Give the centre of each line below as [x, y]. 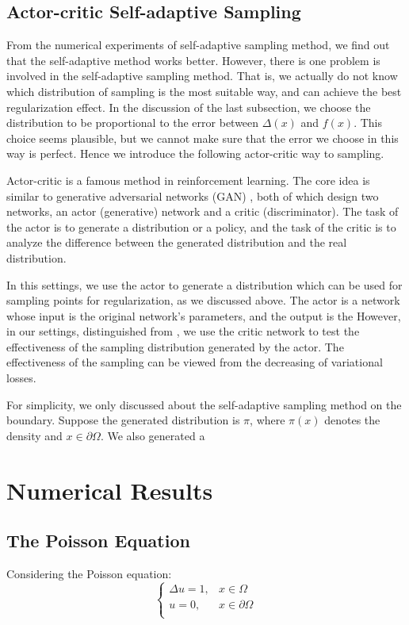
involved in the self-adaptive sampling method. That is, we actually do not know [202, 76]
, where [268, 420]
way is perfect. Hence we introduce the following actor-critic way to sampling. [195, 153]
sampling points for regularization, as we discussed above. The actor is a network [203, 300]
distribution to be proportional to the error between [133, 123]
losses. [21, 378]
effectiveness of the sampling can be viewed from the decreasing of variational [195, 362]
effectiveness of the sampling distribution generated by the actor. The [175, 346]
